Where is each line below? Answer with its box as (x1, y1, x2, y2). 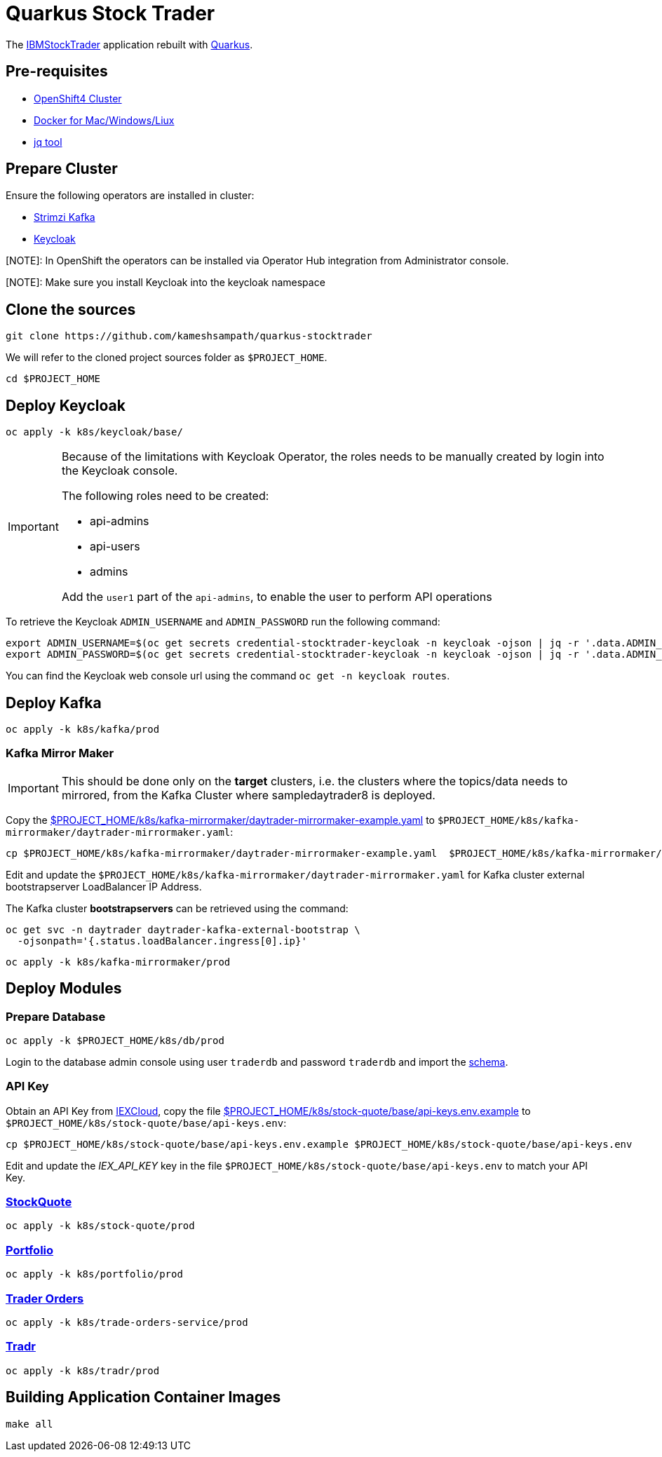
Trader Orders (6, 1291, 84, 1306)
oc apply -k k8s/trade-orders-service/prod (6, 1316, 248, 1328)
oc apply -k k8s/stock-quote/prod (6, 1220, 195, 1232)
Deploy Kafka (6, 693, 102, 712)
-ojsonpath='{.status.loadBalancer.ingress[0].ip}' (17, 935, 307, 947)
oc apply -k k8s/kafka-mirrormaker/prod (6, 956, 231, 968)
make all (6, 1418, 53, 1430)
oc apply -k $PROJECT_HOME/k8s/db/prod (6, 1034, 224, 1046)
